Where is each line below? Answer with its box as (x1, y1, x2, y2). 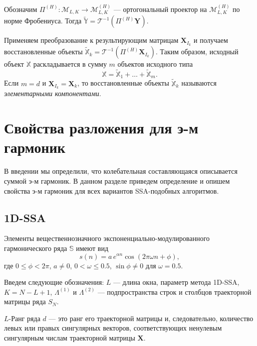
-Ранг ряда (8, 313, 40, 323)
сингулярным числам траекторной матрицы (4, 333, 135, 343)
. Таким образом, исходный (155, 46, 239, 57)
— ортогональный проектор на (113, 3, 207, 14)
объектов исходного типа (117, 59, 193, 69)
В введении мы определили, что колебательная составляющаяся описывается (4, 166, 238, 176)
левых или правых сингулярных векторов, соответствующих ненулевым (4, 323, 222, 333)
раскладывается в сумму (33, 59, 107, 69)
